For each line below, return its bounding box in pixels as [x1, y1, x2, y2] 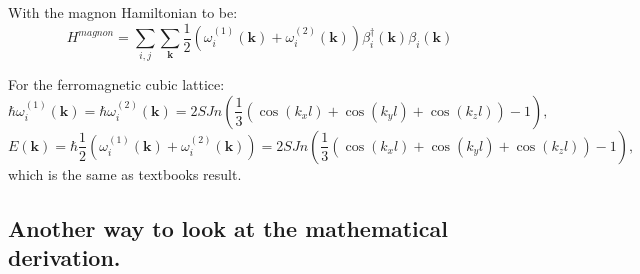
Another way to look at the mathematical [8, 212, 448, 243]
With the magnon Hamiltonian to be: [8, 2, 238, 22]
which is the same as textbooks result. [8, 163, 242, 184]
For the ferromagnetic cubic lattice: [8, 74, 225, 95]
